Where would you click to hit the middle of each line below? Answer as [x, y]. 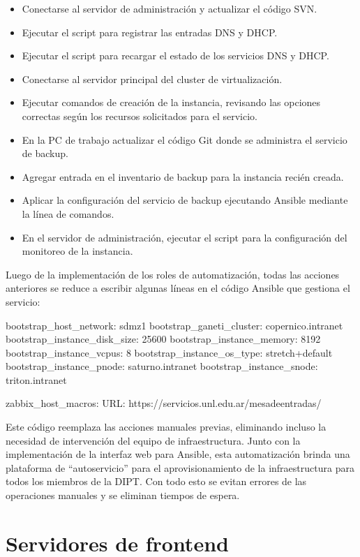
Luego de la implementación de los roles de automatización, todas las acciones [173, 274]
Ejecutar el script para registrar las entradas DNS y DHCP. [150, 32]
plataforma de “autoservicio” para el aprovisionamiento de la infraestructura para [180, 467]
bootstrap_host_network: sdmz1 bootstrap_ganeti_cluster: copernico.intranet [174, 325]
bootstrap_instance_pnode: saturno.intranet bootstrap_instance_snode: [162, 366]
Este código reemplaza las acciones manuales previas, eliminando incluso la [166, 427]
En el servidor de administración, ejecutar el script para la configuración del [185, 237]
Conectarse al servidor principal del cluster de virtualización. [152, 79]
